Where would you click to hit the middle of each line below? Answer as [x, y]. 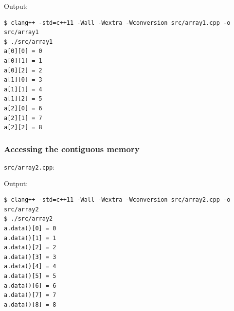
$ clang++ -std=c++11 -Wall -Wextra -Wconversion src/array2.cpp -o [117, 200]
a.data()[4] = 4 [30, 267]
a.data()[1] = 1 [30, 238]
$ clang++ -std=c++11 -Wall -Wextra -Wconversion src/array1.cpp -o [117, 23]
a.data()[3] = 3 [30, 257]
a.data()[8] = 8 [30, 304]
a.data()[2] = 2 [30, 248]
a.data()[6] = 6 [30, 285]
